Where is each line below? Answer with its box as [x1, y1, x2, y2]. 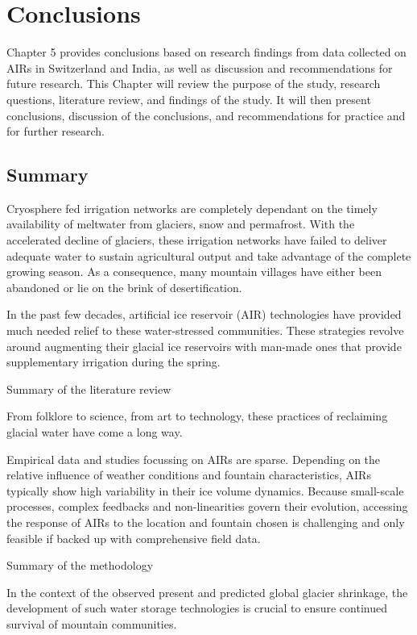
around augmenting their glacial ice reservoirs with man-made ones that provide [6, 337, 402, 354]
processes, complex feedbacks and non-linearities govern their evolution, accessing [6, 498, 408, 515]
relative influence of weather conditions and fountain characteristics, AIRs [6, 466, 371, 483]
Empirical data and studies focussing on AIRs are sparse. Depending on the [6, 450, 381, 467]
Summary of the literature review [6, 380, 171, 397]
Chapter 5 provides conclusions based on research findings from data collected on [6, 44, 407, 61]
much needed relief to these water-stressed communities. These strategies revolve [6, 322, 404, 339]
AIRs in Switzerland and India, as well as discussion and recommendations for [6, 59, 393, 76]
